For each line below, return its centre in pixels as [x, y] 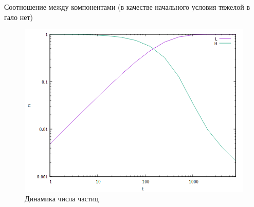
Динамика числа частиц [62, 199]
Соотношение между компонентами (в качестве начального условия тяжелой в [127, 7]
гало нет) [19, 17]
